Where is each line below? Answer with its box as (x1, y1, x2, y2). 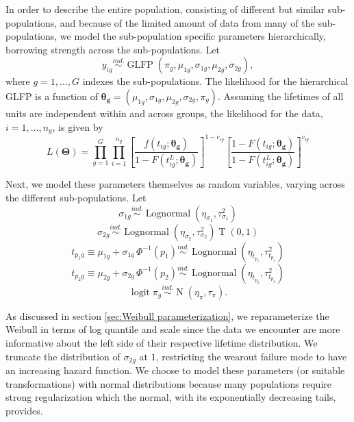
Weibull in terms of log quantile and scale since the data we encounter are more (5, 322, 340, 336)
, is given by (52, 119, 103, 134)
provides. (5, 403, 43, 417)
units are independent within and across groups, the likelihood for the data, (5, 105, 323, 120)
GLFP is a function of (5, 88, 98, 103)
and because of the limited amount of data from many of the (60, 15, 315, 29)
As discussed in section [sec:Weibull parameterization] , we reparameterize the (5, 308, 329, 323)
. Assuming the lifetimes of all (217, 88, 344, 103)
